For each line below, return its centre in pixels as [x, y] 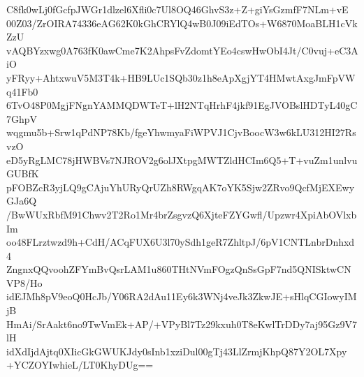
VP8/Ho [24, 282]
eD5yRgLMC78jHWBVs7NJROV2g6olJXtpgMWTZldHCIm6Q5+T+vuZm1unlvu [182, 160]
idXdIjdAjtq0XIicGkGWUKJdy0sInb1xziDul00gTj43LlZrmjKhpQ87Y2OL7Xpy [177, 351]
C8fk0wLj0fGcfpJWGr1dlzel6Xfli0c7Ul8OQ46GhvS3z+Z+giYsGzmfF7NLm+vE [177, 9]
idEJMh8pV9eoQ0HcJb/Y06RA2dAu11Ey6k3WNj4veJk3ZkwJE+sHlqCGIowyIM [182, 296]
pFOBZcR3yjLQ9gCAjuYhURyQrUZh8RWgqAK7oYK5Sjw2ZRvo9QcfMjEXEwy [181, 187]
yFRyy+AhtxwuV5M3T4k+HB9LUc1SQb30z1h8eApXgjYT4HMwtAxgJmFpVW [181, 77]
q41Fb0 [22, 91]
